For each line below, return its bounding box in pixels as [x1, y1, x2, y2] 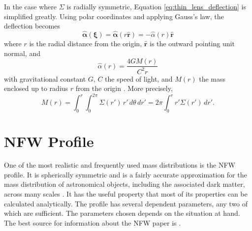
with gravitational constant [4, 73, 86, 84]
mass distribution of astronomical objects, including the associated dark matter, [4, 179, 245, 189]
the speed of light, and [105, 73, 173, 84]
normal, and [4, 48, 40, 58]
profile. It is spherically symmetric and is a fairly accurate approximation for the [4, 169, 247, 179]
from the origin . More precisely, [75, 83, 173, 93]
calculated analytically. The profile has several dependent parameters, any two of [4, 198, 248, 208]
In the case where [4, 1, 57, 11]
